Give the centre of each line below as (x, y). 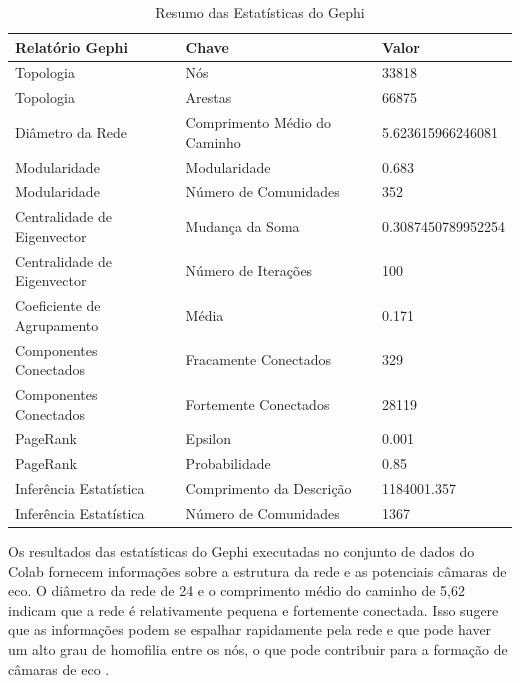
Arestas (208, 97)
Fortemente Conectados (257, 403)
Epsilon (208, 438)
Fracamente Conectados (258, 359)
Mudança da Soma (242, 226)
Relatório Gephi (71, 46)
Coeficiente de (58, 305)
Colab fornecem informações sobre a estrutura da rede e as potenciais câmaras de (257, 570)
